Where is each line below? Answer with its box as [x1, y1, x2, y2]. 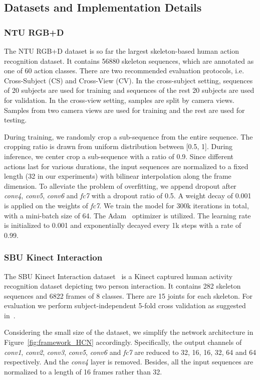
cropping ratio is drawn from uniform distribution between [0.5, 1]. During [4, 141, 233, 152]
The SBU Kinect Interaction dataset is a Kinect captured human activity [4, 271, 233, 281]
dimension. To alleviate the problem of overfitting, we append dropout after [4, 180, 236, 191]
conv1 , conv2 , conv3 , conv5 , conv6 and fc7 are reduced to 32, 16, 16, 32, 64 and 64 [4, 346, 256, 357]
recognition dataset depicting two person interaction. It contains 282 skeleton [4, 281, 241, 291]
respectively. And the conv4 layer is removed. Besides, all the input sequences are [4, 356, 253, 367]
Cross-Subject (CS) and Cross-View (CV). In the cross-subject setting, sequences [4, 75, 253, 85]
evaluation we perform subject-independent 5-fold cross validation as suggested [4, 300, 246, 311]
